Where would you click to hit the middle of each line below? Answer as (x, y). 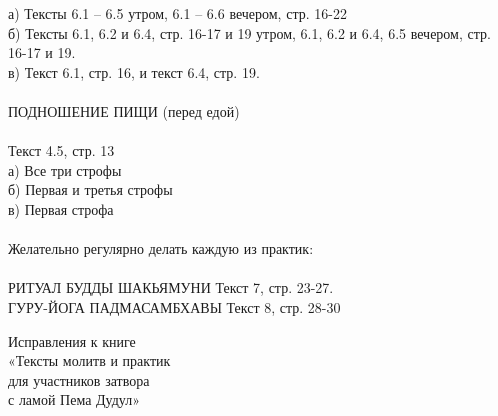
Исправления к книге (72, 340)
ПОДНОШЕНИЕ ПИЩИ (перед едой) (124, 110)
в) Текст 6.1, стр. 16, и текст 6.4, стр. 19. (134, 71)
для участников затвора (79, 379)
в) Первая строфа (61, 208)
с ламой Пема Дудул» (74, 399)
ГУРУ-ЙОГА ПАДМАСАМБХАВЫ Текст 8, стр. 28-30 (174, 306)
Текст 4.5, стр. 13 (61, 150)
